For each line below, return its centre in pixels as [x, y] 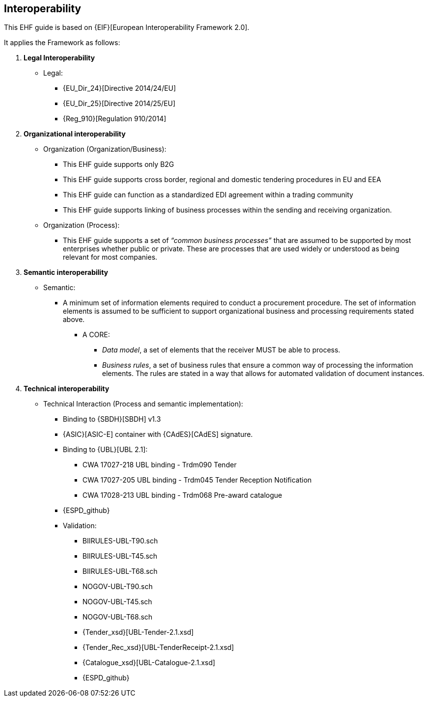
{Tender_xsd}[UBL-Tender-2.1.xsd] [138, 632]
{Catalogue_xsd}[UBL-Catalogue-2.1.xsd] [149, 663]
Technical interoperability [67, 389]
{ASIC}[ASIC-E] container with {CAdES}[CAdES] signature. [158, 434]
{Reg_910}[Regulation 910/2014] [115, 119]
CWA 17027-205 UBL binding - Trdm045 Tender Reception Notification [197, 480]
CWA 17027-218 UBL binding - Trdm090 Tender [160, 465]
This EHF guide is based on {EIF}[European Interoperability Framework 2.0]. [127, 27]
